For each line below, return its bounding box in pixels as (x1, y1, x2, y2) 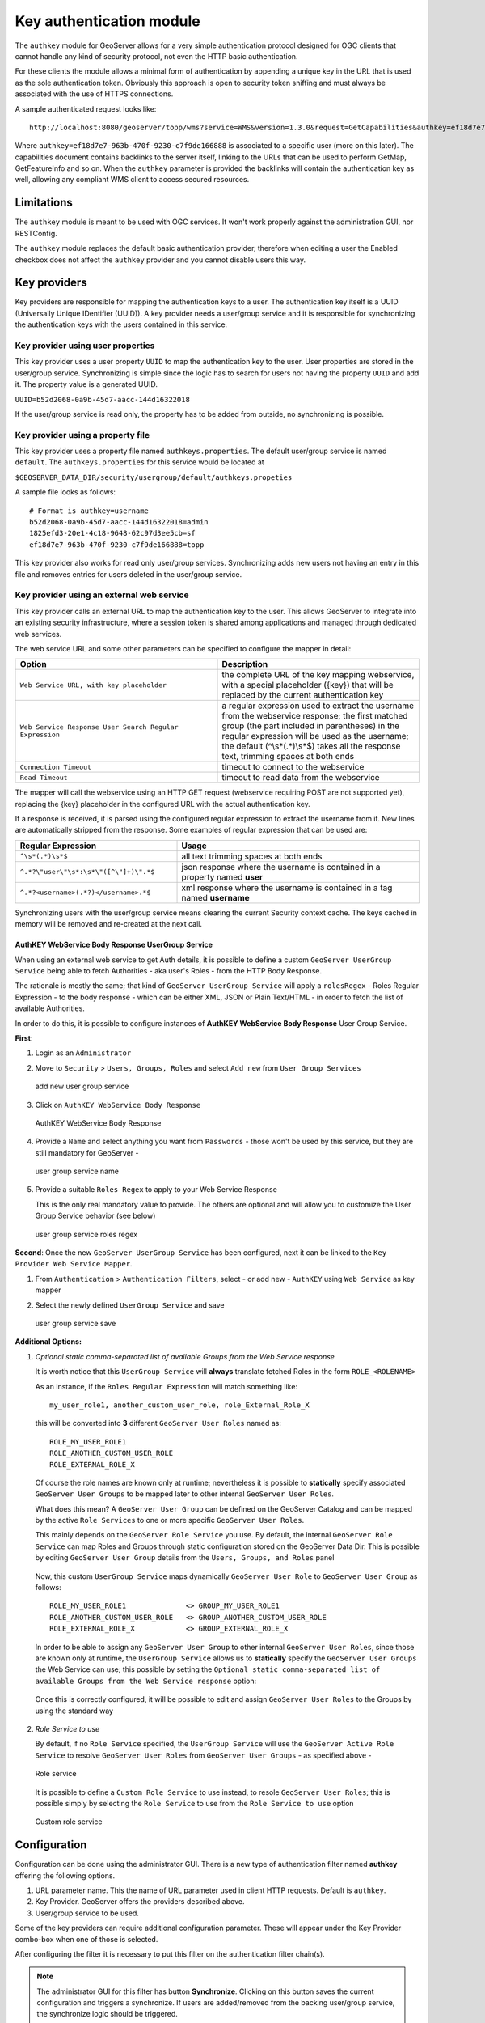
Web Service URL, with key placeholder (19, 681, 167, 689)
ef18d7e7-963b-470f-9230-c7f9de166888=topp (29, 540, 205, 549)
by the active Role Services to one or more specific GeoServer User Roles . (35, 1516, 305, 1525)
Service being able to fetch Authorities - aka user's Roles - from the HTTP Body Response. (15, 966, 323, 976)
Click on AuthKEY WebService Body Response (35, 1100, 201, 1109)
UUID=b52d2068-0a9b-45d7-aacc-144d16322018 (15, 395, 190, 404)
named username (181, 892, 250, 903)
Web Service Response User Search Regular (19, 723, 179, 732)
